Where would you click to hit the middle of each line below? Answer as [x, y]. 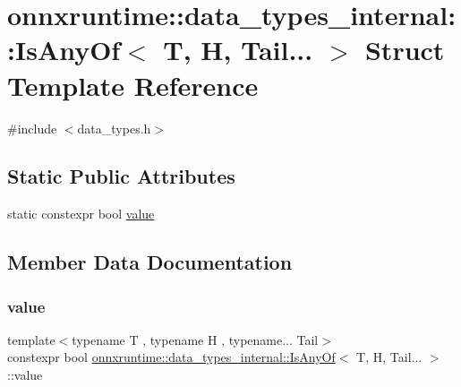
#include [32, 128]
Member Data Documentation [150, 262]
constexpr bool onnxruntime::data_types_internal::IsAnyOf [171, 357]
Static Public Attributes [121, 176]
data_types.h [114, 128]
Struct [405, 50]
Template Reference [133, 85]
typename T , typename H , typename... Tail [195, 339]
